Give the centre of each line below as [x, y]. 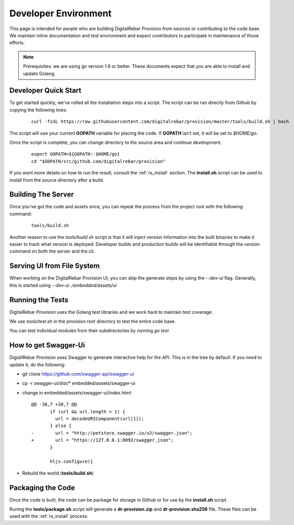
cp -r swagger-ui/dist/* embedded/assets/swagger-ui [79, 383]
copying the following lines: [38, 110]
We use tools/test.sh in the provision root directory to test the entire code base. [92, 321]
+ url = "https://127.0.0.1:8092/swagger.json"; [102, 440]
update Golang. [39, 73]
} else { [61, 426]
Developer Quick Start [45, 91]
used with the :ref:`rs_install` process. [49, 516]
